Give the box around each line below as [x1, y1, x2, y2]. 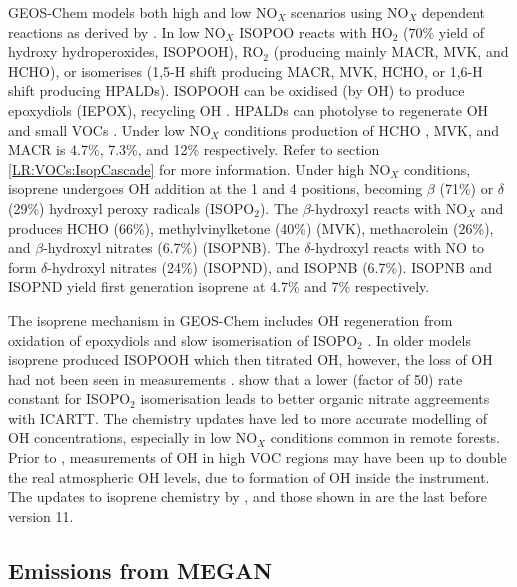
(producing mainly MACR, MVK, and [273, 41, 509, 62]
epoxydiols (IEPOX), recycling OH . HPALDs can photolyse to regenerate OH [8, 99, 489, 120]
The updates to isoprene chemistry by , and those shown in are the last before [8, 486, 487, 507]
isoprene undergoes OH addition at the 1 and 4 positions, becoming [8, 178, 423, 199]
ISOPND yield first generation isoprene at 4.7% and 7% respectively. [8, 276, 430, 297]
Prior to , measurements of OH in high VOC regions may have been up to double [8, 447, 507, 468]
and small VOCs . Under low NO [8, 119, 211, 140]
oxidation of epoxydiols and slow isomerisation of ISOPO [8, 329, 358, 350]
